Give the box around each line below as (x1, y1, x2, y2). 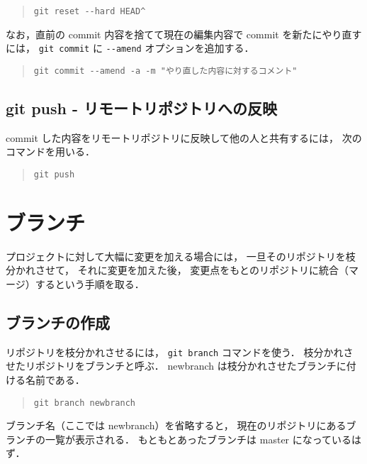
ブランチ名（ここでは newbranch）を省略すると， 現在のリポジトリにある (6, 418, 346, 433)
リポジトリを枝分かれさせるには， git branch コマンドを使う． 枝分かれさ (6, 344, 354, 359)
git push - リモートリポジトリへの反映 (6, 96, 278, 118)
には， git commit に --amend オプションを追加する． (6, 40, 254, 55)
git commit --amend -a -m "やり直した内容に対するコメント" (33, 65, 298, 76)
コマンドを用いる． (6, 144, 95, 159)
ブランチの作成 (6, 311, 110, 333)
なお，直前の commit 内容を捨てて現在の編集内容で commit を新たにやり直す (6, 26, 362, 41)
